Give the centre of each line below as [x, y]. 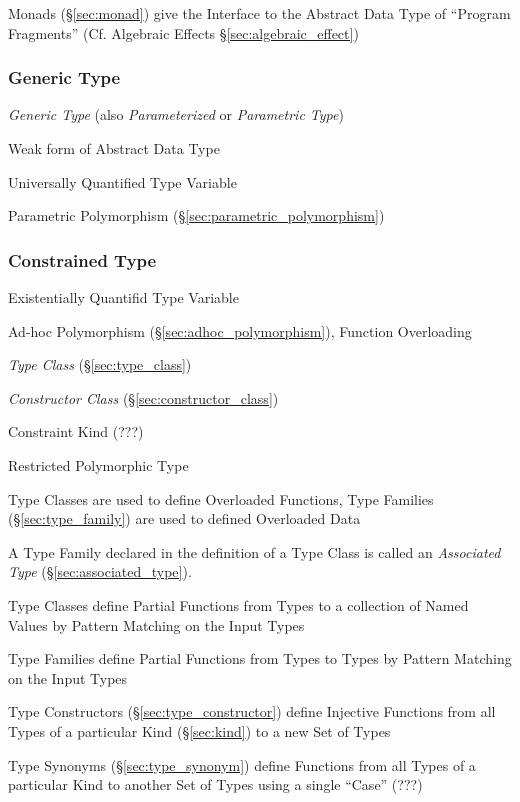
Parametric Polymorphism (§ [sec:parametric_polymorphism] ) [196, 215]
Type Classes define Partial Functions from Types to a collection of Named [238, 604]
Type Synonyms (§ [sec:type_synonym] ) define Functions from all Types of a [242, 764]
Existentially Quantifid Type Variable [123, 297]
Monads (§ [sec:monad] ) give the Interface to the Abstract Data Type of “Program [259, 13]
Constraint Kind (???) [76, 431]
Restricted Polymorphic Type [98, 464]
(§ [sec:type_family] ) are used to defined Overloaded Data [184, 518]
